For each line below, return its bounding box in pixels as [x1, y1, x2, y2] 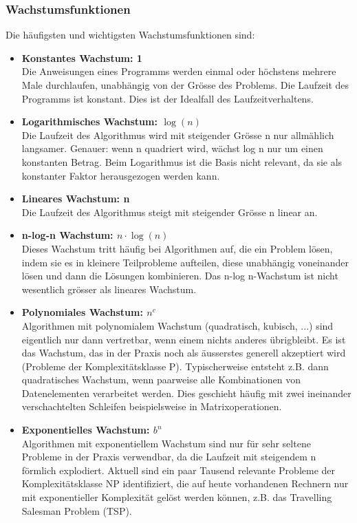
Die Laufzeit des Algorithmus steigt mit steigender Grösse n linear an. [21, 204, 318, 219]
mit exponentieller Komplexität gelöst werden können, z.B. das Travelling [21, 490, 332, 504]
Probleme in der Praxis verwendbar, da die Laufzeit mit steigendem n [21, 449, 316, 464]
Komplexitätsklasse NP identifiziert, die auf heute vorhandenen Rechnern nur [21, 476, 349, 491]
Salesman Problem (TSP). [21, 503, 132, 517]
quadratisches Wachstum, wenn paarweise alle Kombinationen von [21, 372, 301, 387]
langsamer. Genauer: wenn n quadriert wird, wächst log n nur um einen [21, 141, 323, 156]
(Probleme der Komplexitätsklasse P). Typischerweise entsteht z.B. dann [21, 359, 329, 373]
